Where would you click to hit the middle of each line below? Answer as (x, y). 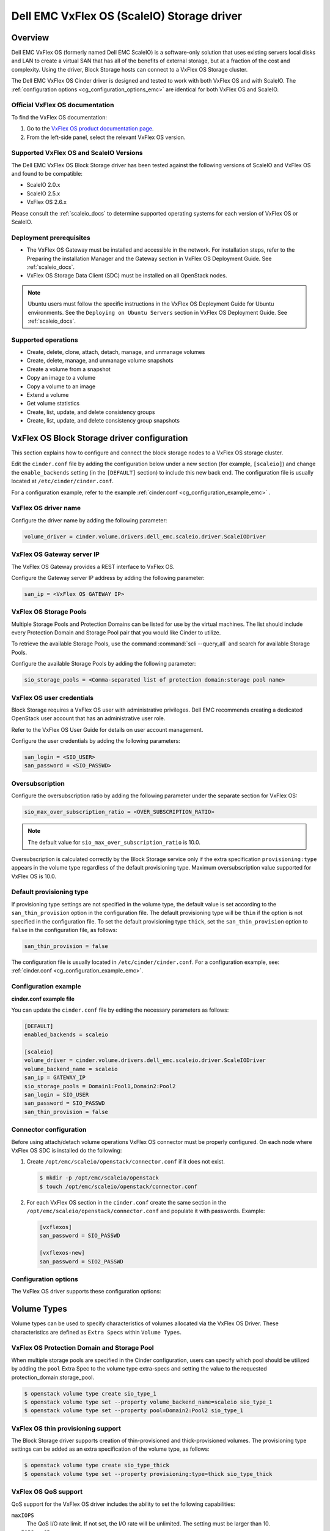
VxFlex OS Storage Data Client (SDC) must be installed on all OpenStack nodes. (127, 276)
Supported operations (45, 340)
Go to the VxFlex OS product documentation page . (90, 129)
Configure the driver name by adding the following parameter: (89, 520)
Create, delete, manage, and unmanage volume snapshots (100, 361)
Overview (30, 38)
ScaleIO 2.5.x (43, 194)
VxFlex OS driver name (46, 508)
